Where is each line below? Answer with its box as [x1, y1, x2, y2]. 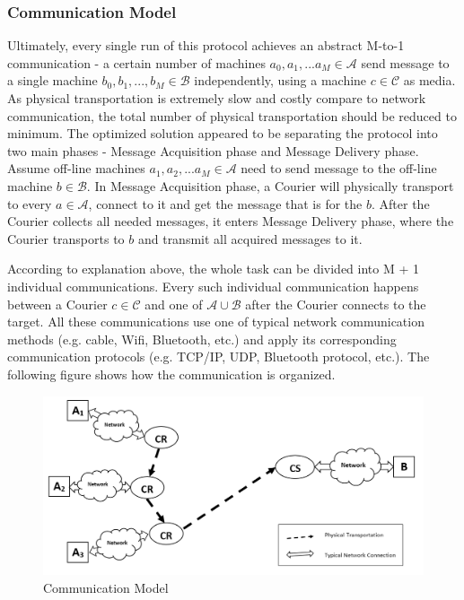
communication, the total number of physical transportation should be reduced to [7, 106, 457, 125]
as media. [403, 71, 456, 90]
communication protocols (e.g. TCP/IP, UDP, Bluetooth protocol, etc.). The [7, 347, 430, 366]
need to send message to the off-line [241, 159, 437, 178]
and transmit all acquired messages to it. [137, 229, 363, 248]
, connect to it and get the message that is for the [88, 194, 363, 213]
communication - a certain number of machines [7, 53, 266, 72]
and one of [144, 294, 203, 313]
